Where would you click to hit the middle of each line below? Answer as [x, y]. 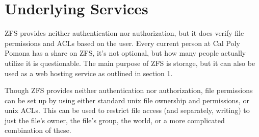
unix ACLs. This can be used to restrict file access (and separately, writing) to [127, 110]
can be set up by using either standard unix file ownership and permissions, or [127, 100]
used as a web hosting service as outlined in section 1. [89, 73]
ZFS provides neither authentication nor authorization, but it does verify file [124, 33]
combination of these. [38, 130]
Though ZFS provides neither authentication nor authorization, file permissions [129, 90]
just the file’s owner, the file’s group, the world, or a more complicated [115, 120]
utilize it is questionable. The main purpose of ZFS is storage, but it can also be [130, 63]
